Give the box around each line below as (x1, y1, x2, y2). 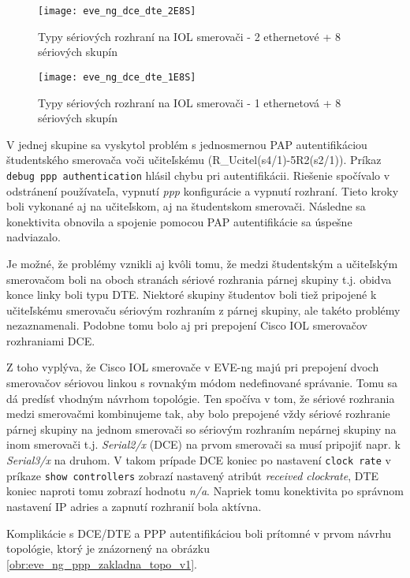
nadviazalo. (6, 229, 61, 245)
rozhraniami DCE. (6, 332, 95, 349)
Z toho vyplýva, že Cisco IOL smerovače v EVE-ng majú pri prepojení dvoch (6, 359, 379, 375)
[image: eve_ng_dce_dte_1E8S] (38, 71, 196, 83)
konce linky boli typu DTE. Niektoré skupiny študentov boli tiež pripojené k (6, 286, 377, 303)
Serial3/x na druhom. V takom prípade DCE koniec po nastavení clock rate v (6, 452, 391, 468)
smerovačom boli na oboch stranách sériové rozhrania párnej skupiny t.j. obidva (6, 270, 392, 287)
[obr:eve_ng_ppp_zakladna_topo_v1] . (6, 555, 198, 572)
